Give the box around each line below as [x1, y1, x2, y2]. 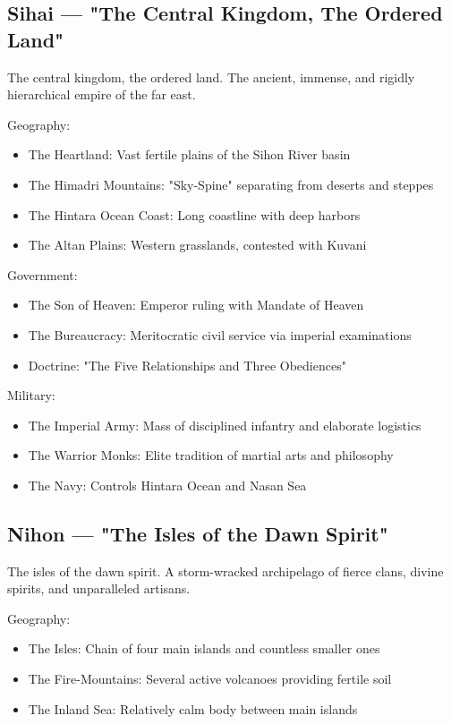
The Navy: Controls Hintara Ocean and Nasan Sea [28, 475, 307, 494]
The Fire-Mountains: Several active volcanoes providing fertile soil [28, 669, 392, 688]
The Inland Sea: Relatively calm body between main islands [28, 699, 358, 718]
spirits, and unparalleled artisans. [7, 579, 191, 598]
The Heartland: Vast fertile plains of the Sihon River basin [28, 145, 351, 164]
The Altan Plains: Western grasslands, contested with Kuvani [28, 235, 367, 254]
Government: [7, 265, 78, 284]
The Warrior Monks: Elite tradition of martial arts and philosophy [28, 446, 394, 464]
